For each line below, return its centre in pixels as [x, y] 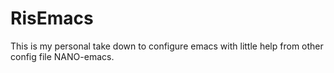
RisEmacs [52, 18]
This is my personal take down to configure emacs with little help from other [167, 46]
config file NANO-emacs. [62, 56]
